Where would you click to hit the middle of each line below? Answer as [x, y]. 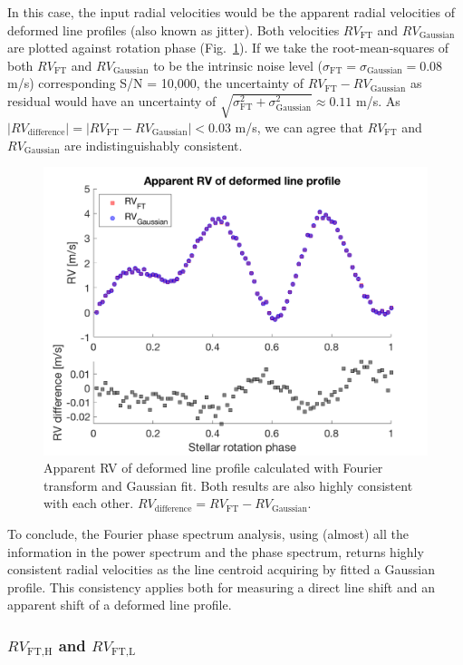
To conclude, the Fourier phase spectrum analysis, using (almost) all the [208, 534]
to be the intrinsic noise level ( [238, 65]
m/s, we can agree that [299, 127]
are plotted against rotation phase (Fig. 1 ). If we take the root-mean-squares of [228, 48]
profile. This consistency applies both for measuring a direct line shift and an [221, 587]
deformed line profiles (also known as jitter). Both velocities [174, 29]
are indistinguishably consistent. [154, 145]
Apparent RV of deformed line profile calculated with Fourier [213, 468]
